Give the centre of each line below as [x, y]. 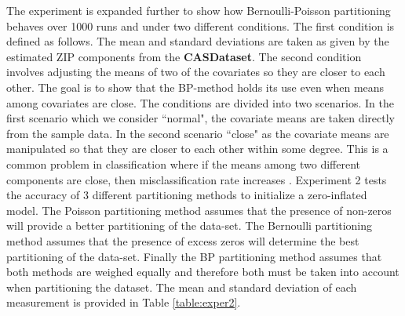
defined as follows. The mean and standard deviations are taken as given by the [198, 41]
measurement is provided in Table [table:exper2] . [124, 302]
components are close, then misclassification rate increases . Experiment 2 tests [197, 179]
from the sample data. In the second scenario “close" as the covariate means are [198, 133]
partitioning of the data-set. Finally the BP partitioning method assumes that [194, 256]
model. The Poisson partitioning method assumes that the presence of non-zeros [199, 210]
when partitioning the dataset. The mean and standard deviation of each [182, 287]
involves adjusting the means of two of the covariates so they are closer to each [196, 72]
